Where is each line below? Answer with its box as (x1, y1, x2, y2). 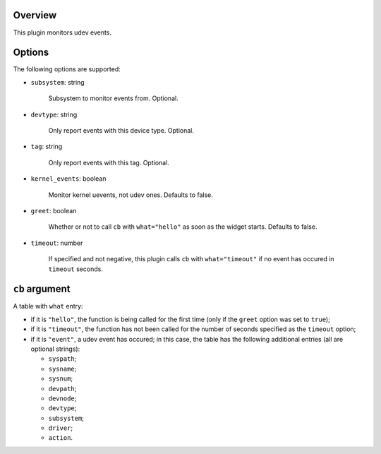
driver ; (48, 424, 73, 432)
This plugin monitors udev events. (13, 28, 112, 37)
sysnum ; (48, 374, 73, 383)
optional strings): (30, 345, 80, 353)
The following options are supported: (13, 65, 121, 73)
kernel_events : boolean (30, 174, 107, 183)
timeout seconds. (48, 265, 104, 273)
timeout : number (30, 239, 83, 247)
